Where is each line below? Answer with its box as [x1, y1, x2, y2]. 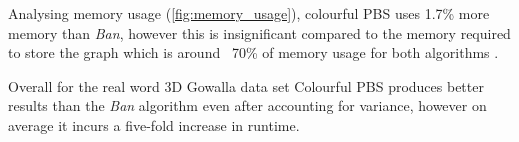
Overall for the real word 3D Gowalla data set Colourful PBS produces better [8, 75, 484, 96]
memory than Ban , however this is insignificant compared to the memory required [8, 22, 511, 43]
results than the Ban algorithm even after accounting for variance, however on [8, 95, 487, 116]
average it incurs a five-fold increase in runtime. [8, 114, 300, 135]
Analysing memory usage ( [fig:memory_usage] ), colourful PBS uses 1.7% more [8, 3, 490, 23]
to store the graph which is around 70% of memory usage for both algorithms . [8, 42, 499, 63]
